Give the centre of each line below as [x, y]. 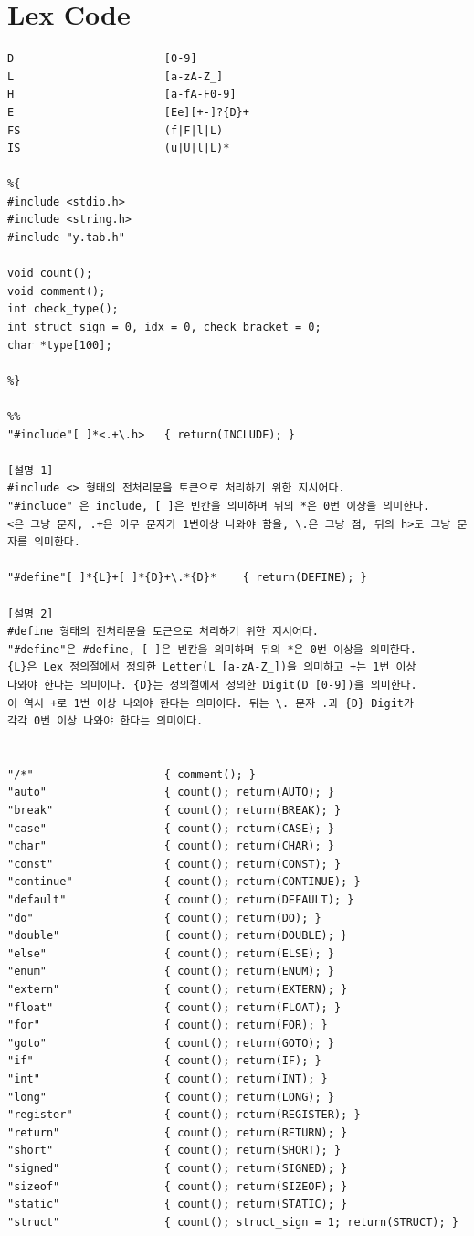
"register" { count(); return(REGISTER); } [184, 1115]
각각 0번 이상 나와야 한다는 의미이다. [105, 721]
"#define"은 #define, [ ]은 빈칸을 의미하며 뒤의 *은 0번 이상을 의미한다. [212, 649]
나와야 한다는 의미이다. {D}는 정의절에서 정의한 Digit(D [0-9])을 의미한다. [212, 685]
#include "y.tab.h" [66, 238]
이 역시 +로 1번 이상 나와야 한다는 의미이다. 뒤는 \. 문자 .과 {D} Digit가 [211, 703]
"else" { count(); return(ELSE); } [171, 953]
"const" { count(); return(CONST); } [174, 864]
